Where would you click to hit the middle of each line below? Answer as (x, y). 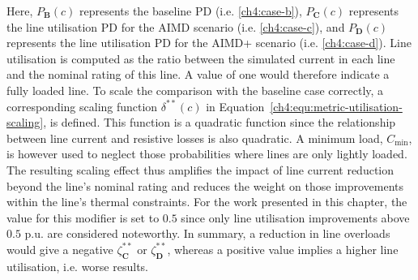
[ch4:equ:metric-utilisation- (336, 106)
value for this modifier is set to (83, 217)
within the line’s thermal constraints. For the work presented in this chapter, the (207, 202)
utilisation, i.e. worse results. (77, 266)
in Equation (235, 106)
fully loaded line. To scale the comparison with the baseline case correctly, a (195, 90)
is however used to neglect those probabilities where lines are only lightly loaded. (207, 154)
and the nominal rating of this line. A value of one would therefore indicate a (198, 74)
